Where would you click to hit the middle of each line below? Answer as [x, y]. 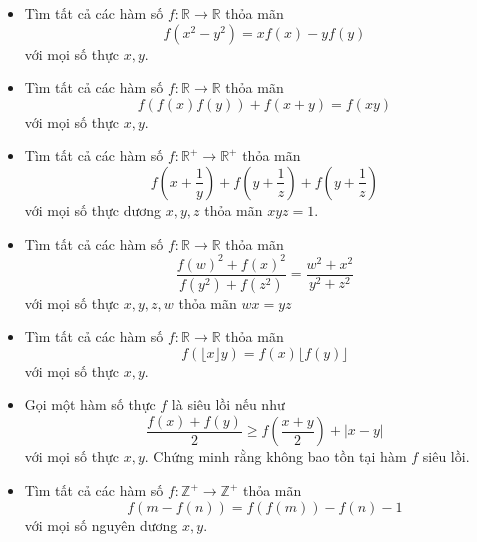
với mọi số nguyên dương [101, 524]
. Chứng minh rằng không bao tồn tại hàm [275, 456]
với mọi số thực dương [92, 209]
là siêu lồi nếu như [228, 404]
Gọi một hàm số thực [90, 404]
